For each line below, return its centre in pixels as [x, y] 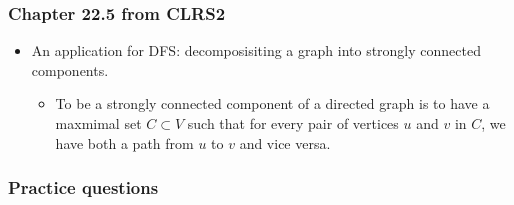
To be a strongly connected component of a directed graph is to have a [272, 103]
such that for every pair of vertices [293, 123]
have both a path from [124, 142]
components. [70, 69]
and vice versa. [285, 142]
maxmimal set [98, 123]
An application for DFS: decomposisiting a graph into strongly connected [256, 50]
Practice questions [83, 187]
